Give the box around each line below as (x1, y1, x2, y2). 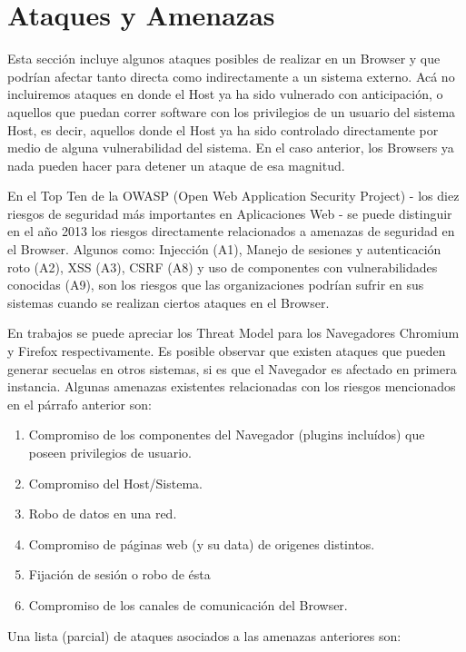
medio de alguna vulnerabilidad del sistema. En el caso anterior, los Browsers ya (7, 138, 454, 157)
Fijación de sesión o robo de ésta (28, 565, 211, 584)
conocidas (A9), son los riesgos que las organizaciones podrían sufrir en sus (7, 275, 424, 294)
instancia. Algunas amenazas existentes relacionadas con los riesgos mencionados (7, 377, 456, 396)
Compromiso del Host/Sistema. (28, 473, 203, 492)
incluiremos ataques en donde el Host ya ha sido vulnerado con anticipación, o (7, 84, 443, 104)
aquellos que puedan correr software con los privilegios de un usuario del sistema (7, 102, 456, 121)
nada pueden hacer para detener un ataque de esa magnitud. (7, 155, 345, 174)
